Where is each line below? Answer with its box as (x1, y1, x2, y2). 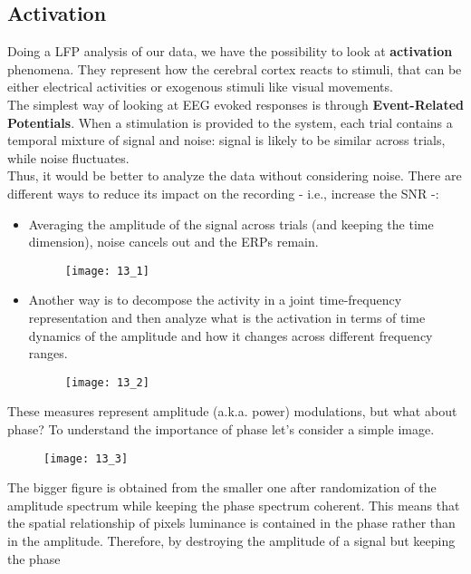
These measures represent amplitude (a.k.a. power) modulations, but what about (7, 402, 457, 421)
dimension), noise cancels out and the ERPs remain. (28, 232, 319, 251)
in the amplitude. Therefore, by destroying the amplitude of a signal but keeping (7, 531, 456, 550)
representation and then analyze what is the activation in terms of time (28, 307, 426, 326)
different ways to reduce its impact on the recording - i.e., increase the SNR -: (7, 183, 439, 202)
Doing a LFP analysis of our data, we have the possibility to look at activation (7, 42, 453, 61)
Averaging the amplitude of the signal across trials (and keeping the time (28, 214, 434, 233)
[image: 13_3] (43, 452, 129, 465)
